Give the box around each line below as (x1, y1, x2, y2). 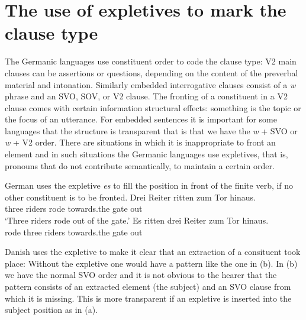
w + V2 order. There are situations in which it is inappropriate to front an (5, 136, 276, 148)
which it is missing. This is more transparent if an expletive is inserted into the (5, 292, 292, 304)
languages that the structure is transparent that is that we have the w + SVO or (5, 124, 298, 137)
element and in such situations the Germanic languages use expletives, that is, (5, 148, 288, 160)
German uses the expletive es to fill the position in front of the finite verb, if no (5, 179, 294, 192)
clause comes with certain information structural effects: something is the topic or (5, 101, 301, 114)
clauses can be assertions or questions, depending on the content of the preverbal (5, 66, 298, 79)
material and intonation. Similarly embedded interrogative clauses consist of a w (5, 78, 296, 90)
